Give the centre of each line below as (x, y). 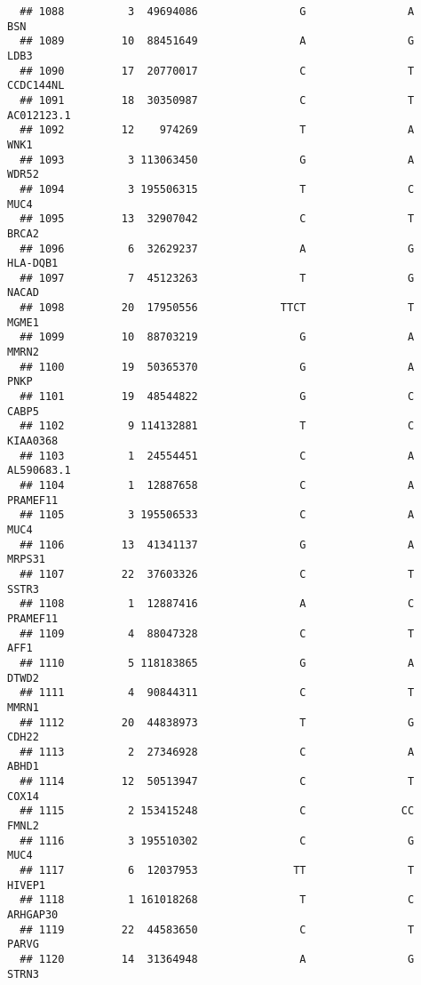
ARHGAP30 (33, 915)
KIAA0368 (33, 441)
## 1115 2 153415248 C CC (217, 811)
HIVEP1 (26, 885)
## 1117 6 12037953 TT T (217, 871)
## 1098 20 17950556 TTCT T (217, 308)
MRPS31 (26, 560)
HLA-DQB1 (33, 264)
